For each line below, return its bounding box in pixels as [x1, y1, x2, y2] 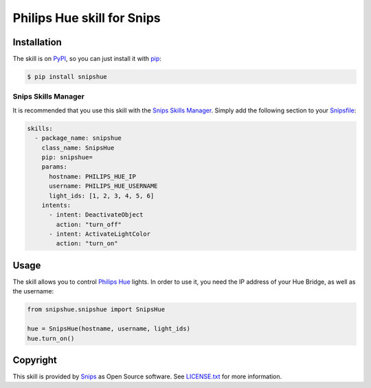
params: [41, 163, 68, 171]
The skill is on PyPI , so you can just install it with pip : [12, 55, 161, 63]
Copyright [12, 354, 58, 366]
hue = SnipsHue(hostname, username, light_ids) [27, 325, 190, 332]
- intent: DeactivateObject [49, 211, 144, 219]
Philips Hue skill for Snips [12, 10, 161, 25]
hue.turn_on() [27, 335, 75, 342]
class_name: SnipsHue [41, 144, 115, 151]
